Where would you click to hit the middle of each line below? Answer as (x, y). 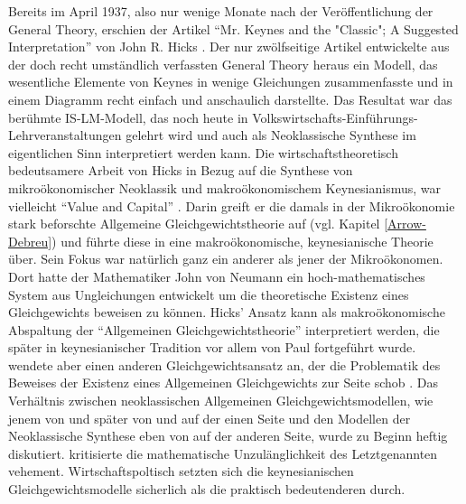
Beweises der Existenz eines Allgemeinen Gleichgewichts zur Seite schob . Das (224, 383)
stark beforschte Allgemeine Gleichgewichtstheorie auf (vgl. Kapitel (194, 224)
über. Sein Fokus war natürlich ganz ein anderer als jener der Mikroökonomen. (226, 259)
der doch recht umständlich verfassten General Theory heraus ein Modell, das (223, 64)
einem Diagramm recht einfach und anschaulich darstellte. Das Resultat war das (230, 99)
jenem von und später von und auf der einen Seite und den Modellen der (210, 418)
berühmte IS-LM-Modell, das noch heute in (128, 117)
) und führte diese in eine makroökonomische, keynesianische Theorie (242, 241)
